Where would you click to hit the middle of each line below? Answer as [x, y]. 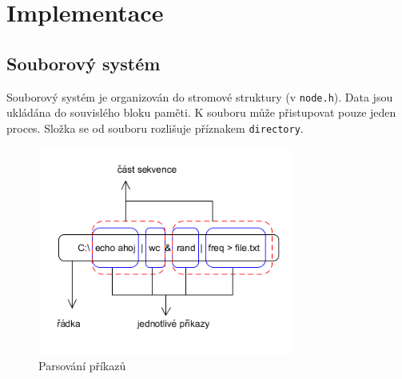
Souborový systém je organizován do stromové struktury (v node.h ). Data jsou [200, 96]
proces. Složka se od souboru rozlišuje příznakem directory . [155, 128]
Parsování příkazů [82, 366]
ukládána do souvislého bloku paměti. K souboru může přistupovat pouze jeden [201, 112]
